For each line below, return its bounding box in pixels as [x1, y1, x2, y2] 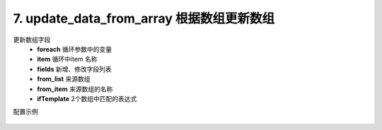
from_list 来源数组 [37, 75, 91, 83]
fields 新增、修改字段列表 [37, 64, 112, 73]
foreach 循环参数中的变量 [37, 45, 112, 53]
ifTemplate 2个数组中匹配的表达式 [37, 94, 137, 102]
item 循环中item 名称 [37, 55, 98, 64]
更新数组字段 [13, 35, 51, 44]
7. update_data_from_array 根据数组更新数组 [13, 11, 275, 26]
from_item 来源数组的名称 [37, 85, 113, 93]
